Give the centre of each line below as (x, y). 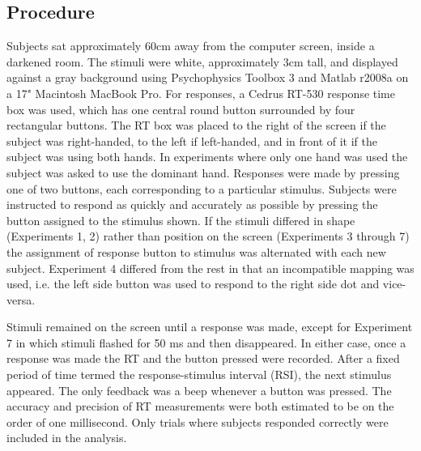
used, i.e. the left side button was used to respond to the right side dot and (193, 284)
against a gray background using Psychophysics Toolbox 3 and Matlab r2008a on (208, 77)
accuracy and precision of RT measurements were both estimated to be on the (200, 406)
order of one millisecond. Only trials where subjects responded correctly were (198, 421)
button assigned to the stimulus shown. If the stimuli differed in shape (181, 220)
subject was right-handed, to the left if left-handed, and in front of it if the (192, 140)
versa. (21, 299)
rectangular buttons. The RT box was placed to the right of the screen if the (196, 125)
